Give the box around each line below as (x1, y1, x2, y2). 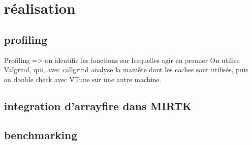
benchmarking (4, 127, 77, 142)
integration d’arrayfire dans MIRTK (4, 98, 192, 113)
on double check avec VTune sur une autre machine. (4, 74, 161, 84)
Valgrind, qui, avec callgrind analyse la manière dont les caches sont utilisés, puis (4, 64, 249, 75)
